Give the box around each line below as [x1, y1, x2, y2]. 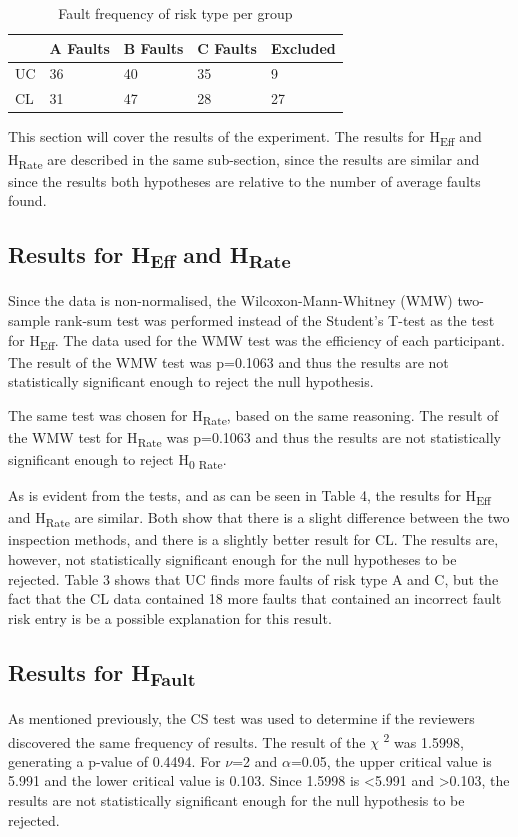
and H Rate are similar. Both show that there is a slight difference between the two [8, 507, 510, 531]
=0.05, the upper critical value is [290, 750, 492, 771]
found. [8, 190, 47, 211]
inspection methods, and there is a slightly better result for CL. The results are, [8, 529, 499, 550]
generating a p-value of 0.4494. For [8, 750, 221, 771]
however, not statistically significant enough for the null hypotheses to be [8, 549, 457, 570]
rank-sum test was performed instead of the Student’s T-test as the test [54, 309, 495, 330]
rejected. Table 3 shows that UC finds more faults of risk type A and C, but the [8, 568, 499, 589]
